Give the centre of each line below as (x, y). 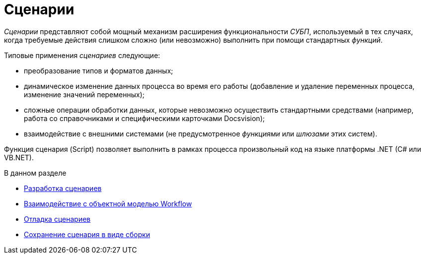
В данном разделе (35, 173)
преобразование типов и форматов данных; (99, 70)
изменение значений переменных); (84, 94)
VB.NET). (19, 157)
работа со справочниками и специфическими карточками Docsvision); (144, 118)
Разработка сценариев (63, 188)
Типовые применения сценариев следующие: (82, 55)
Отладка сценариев (57, 219)
